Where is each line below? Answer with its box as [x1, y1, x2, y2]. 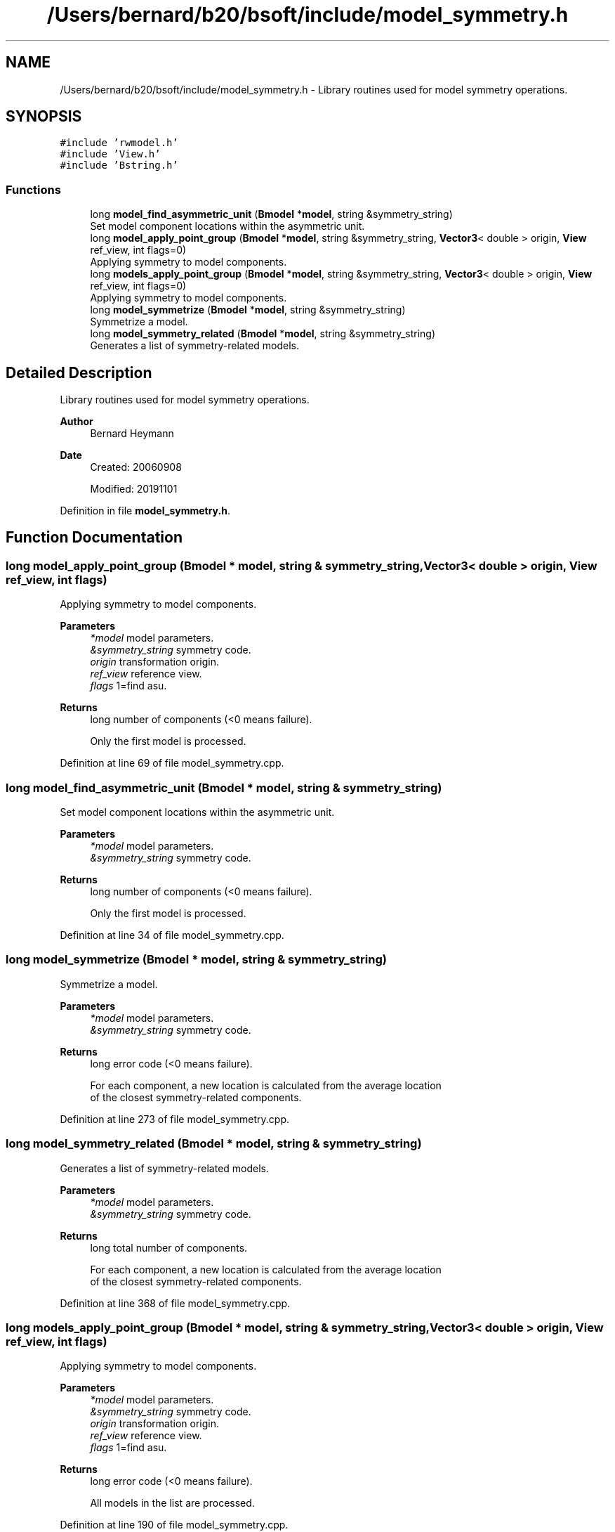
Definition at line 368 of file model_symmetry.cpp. [60, 1297, 291, 1309]
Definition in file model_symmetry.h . [60, 505, 230, 517]
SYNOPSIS [6, 108, 82, 126]
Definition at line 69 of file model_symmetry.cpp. [60, 757, 284, 770]
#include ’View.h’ [60, 148, 161, 160]
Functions [6, 182, 61, 197]
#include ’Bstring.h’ [60, 160, 178, 171]
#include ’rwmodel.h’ [60, 137, 178, 149]
